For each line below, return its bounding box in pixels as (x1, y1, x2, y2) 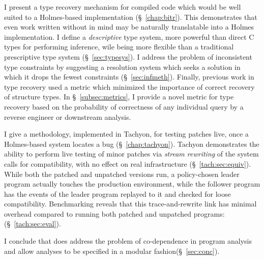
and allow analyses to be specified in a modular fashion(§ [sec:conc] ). (4, 245, 220, 256)
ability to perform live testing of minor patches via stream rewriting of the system (4, 148, 259, 159)
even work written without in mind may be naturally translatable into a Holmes (4, 21, 254, 32)
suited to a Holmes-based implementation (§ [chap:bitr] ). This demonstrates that (4, 11, 257, 22)
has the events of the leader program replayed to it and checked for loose (4, 188, 231, 199)
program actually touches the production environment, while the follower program (4, 178, 260, 189)
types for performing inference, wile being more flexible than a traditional (4, 41, 234, 52)
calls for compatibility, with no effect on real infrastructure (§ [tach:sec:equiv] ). (4, 158, 251, 169)
